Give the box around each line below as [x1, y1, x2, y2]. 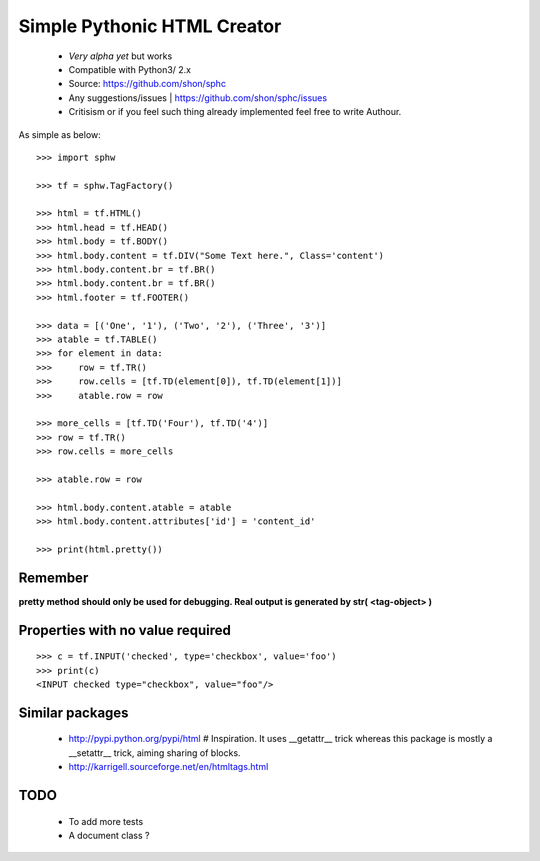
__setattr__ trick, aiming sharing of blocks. [68, 746, 241, 759]
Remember [18, 569, 89, 586]
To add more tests [68, 815, 144, 827]
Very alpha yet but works [68, 50, 173, 62]
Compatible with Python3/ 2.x [68, 63, 192, 75]
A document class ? [68, 829, 150, 841]
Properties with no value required [18, 621, 232, 639]
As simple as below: [18, 128, 102, 140]
